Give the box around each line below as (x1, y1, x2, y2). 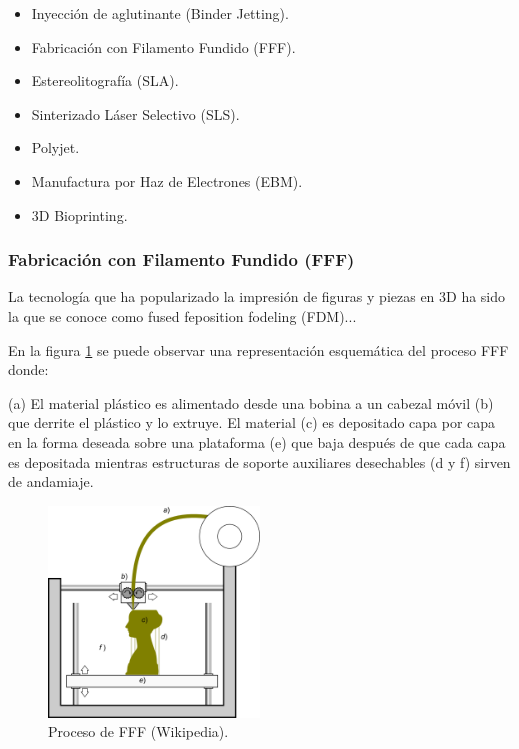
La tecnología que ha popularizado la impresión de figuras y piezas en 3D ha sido (8, 286, 506, 307)
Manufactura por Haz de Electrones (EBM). (31, 170, 303, 191)
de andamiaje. (8, 471, 94, 492)
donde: (8, 359, 49, 380)
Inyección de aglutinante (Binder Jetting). (31, 3, 289, 23)
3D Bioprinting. (31, 204, 128, 225)
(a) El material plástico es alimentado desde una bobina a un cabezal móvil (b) (8, 392, 494, 413)
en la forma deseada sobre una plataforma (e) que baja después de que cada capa (8, 431, 506, 452)
